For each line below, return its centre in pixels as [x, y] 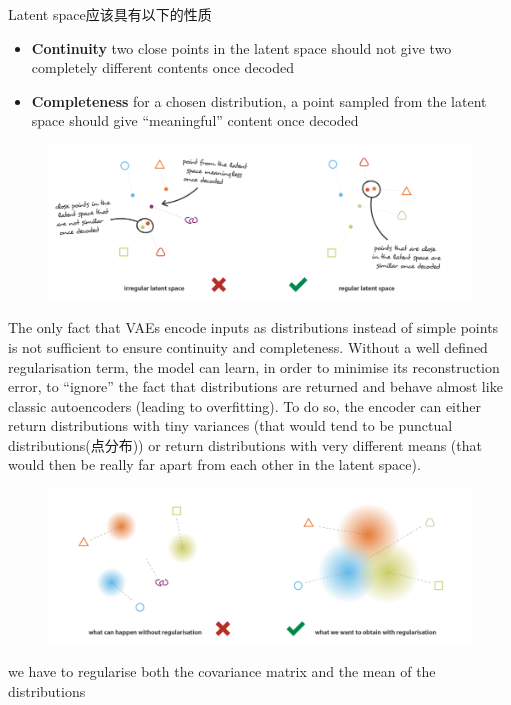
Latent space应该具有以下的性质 [110, 14]
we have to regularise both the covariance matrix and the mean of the [222, 671]
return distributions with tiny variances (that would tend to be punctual [230, 425]
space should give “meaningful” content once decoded [195, 120]
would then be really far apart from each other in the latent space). [214, 464]
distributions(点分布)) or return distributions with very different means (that [245, 444]
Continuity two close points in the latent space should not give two [241, 47]
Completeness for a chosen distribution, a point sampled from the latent [259, 100]
